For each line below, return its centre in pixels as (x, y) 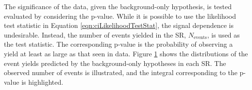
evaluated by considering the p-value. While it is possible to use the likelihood (120, 16)
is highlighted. (42, 82)
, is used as (223, 34)
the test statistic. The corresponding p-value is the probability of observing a (118, 44)
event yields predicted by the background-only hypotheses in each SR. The (115, 63)
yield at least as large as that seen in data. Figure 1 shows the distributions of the (126, 53)
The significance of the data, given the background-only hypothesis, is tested (118, 6)
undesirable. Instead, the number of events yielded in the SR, (95, 34)
